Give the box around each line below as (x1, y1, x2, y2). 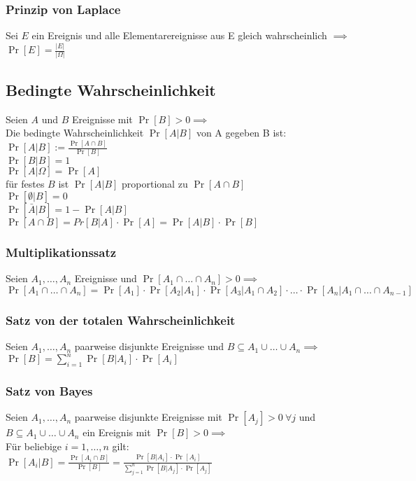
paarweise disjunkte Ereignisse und (74, 339, 224, 354)
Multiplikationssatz (6, 243, 117, 260)
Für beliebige (6, 438, 62, 453)
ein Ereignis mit (83, 425, 151, 440)
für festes (6, 176, 45, 191)
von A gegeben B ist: (196, 125, 287, 140)
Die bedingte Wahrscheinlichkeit (6, 125, 144, 140)
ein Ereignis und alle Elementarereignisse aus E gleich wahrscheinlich (31, 28, 327, 43)
